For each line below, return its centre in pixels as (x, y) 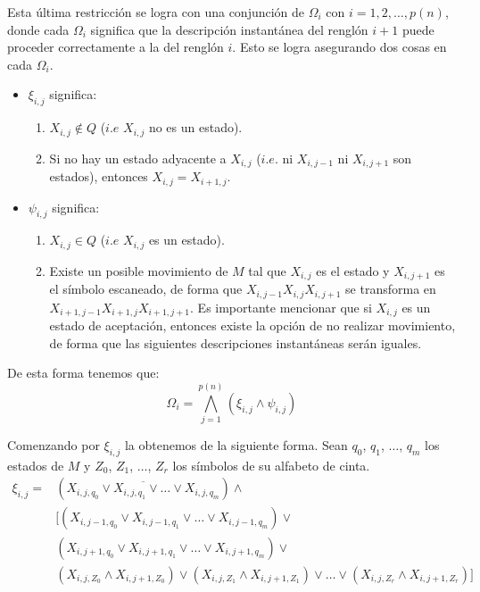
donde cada (38, 29)
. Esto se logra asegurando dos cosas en (339, 47)
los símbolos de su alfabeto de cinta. (271, 465)
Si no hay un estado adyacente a (138, 158)
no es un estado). (195, 127)
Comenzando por (54, 445)
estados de (36, 465)
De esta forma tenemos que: (83, 373)
